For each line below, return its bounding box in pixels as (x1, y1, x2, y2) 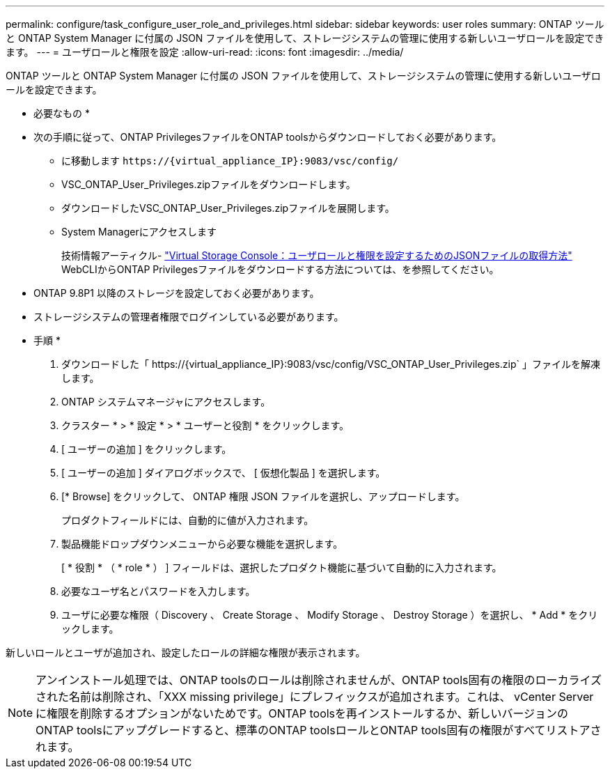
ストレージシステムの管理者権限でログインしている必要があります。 (33, 311, 344, 323)
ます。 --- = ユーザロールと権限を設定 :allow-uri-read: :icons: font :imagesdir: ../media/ (6, 46, 404, 58)
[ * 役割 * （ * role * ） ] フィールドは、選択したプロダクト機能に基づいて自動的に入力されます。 (61, 562, 502, 573)
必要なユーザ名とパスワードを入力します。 (61, 585, 256, 597)
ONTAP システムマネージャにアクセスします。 (61, 396, 271, 408)
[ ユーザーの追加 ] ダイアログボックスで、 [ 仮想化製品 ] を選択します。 (61, 467, 386, 479)
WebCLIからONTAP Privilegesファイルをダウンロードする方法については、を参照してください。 (61, 263, 499, 275)
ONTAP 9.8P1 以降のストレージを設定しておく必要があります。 (33, 287, 320, 299)
